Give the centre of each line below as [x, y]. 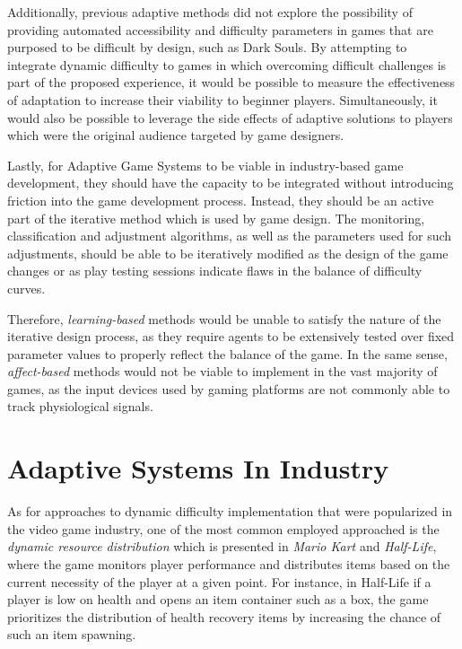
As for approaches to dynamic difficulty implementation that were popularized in [230, 511]
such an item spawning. [72, 634]
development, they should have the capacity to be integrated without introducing [231, 183]
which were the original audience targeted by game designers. [176, 135]
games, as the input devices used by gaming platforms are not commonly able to [229, 388]
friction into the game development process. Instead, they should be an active [221, 200]
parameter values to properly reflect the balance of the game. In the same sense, [227, 353]
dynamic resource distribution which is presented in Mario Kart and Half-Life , [222, 546]
